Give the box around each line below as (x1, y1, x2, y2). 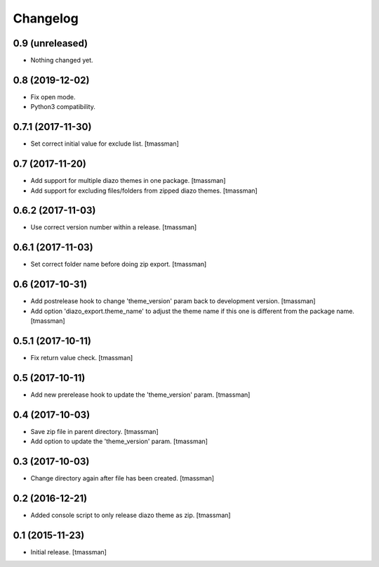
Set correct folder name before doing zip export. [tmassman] (30, 260, 207, 269)
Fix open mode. (30, 92, 76, 101)
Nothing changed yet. (30, 56, 94, 65)
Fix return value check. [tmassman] (30, 353, 133, 362)
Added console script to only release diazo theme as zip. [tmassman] (30, 511, 231, 519)
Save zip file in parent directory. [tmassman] (30, 427, 159, 435)
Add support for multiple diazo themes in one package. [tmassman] (30, 177, 226, 185)
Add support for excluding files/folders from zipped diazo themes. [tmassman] (30, 186, 258, 195)
